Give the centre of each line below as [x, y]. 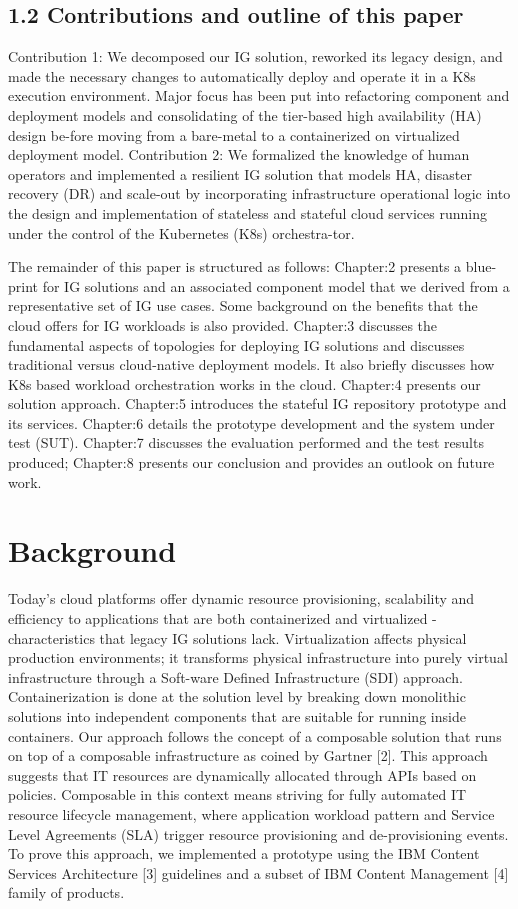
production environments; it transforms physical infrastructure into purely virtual [258, 657]
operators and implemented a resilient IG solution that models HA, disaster [240, 173]
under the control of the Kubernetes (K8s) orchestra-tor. [181, 232]
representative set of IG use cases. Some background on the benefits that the [243, 305]
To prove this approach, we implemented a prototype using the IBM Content [244, 853]
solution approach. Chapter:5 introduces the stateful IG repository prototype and [257, 403]
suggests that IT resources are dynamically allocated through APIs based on [242, 774]
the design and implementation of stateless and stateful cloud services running [247, 212]
